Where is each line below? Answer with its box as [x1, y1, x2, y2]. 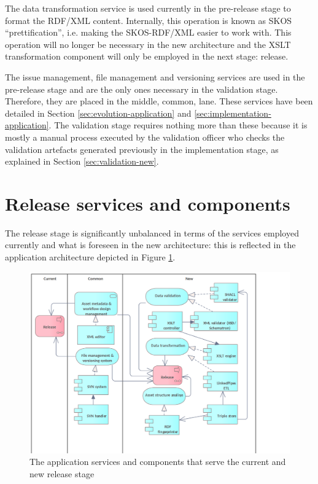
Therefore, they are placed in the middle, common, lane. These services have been [5, 95, 313, 107]
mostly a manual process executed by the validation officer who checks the [5, 130, 285, 143]
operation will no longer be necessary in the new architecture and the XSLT [5, 37, 291, 50]
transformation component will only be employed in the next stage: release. [5, 50, 289, 63]
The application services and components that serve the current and [29, 455, 286, 468]
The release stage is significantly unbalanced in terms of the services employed [5, 226, 299, 239]
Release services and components [5, 190, 290, 216]
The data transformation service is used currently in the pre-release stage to [5, 2, 291, 14]
